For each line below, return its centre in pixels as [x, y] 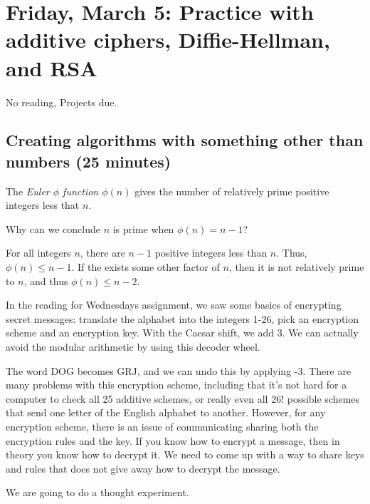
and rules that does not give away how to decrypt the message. [143, 468]
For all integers [38, 253]
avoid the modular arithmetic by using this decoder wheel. [133, 347]
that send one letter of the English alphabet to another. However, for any [166, 412]
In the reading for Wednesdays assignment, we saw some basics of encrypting [174, 305]
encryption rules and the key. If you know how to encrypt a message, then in [173, 440]
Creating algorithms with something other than [185, 140]
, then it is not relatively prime [296, 267]
